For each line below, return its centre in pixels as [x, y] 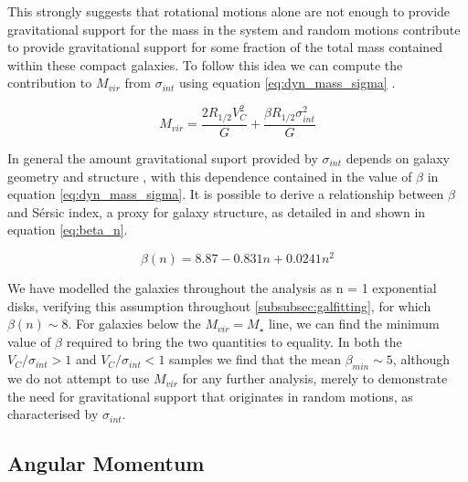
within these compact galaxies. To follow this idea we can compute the [205, 64]
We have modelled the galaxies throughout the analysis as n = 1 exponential [222, 288]
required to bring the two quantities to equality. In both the [234, 341]
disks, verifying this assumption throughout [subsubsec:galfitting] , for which [219, 305]
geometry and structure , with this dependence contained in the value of [210, 176]
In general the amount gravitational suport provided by [163, 157]
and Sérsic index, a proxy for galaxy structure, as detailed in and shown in [217, 211]
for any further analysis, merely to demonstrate [315, 378]
